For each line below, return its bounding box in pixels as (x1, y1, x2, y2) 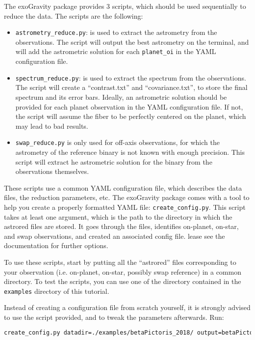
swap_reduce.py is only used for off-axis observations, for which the (15, 137, 220, 147)
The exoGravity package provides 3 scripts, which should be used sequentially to (4, 1, 246, 11)
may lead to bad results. (15, 120, 88, 131)
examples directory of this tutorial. (4, 285, 109, 296)
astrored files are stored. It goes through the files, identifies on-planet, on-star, (4, 221, 239, 231)
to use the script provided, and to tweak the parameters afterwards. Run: (4, 312, 224, 322)
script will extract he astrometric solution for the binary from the (15, 156, 212, 167)
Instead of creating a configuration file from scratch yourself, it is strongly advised (4, 302, 251, 312)
